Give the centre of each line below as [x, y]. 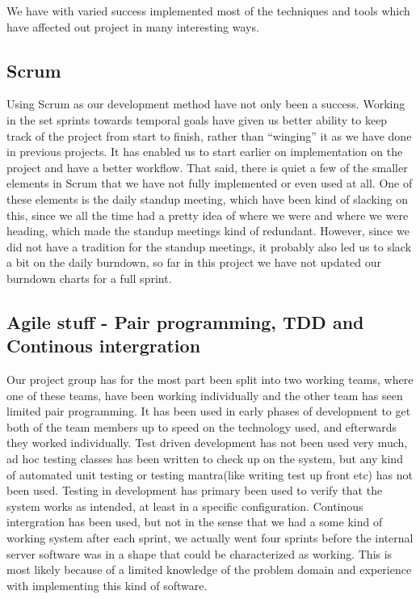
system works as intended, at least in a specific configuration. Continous [185, 506]
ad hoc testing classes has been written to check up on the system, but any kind [205, 459]
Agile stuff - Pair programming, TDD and [185, 321]
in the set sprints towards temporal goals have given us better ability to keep [197, 119]
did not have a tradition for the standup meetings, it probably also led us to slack [209, 246]
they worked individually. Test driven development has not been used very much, [207, 443]
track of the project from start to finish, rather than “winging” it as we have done [209, 135]
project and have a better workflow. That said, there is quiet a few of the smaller [207, 167]
